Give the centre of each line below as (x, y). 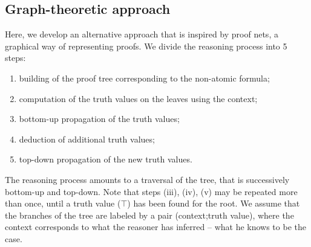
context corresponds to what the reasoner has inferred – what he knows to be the (155, 227)
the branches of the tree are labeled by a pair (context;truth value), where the (149, 215)
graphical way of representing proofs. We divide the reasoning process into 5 (146, 46)
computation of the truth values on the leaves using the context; (138, 98)
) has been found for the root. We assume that (214, 203)
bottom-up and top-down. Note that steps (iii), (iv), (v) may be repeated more (151, 191)
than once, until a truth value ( (63, 203)
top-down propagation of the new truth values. (106, 159)
